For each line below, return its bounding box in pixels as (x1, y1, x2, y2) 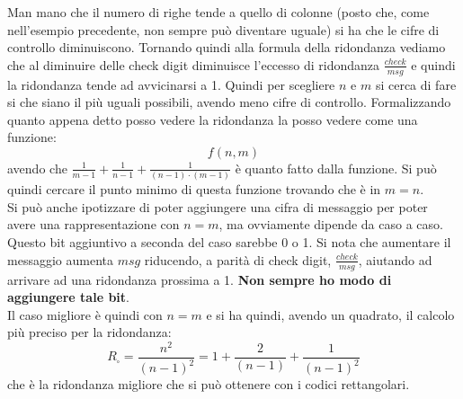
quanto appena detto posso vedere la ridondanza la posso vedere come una (7, 110, 418, 129)
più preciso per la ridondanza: (7, 323, 172, 341)
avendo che (7, 158, 67, 177)
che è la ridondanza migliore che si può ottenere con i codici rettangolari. (7, 375, 410, 394)
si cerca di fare (375, 75, 457, 93)
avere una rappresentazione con (7, 215, 180, 234)
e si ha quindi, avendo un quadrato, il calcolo (206, 305, 455, 324)
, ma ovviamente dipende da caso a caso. (218, 215, 443, 234)
